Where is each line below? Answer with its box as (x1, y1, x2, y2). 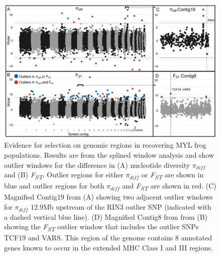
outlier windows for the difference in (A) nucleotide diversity (4, 159, 190, 170)
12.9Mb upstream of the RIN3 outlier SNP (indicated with (30, 202, 211, 212)
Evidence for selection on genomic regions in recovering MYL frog (4, 140, 206, 150)
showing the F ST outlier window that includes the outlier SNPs (4, 221, 199, 233)
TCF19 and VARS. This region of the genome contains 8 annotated (4, 232, 212, 243)
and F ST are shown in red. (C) (122, 180, 216, 193)
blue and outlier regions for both (4, 180, 104, 191)
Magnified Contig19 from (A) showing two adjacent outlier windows (4, 191, 213, 202)
